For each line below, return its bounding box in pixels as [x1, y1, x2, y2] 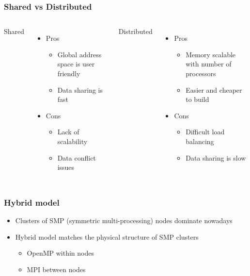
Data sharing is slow [186, 152, 246, 162]
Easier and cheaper [186, 84, 242, 95]
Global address [57, 49, 102, 59]
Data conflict [57, 152, 96, 162]
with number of [186, 59, 232, 69]
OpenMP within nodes [27, 248, 94, 258]
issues [57, 162, 75, 172]
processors [186, 68, 216, 78]
